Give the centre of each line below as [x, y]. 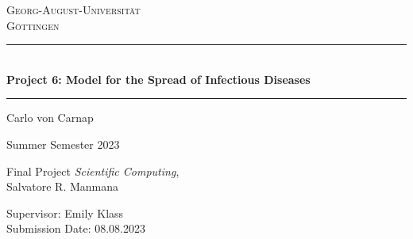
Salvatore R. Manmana [63, 186]
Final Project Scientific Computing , [93, 171]
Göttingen [33, 25]
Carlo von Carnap [50, 118]
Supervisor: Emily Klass [65, 212]
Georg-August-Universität [73, 9]
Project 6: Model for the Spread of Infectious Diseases [158, 79]
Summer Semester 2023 [63, 144]
